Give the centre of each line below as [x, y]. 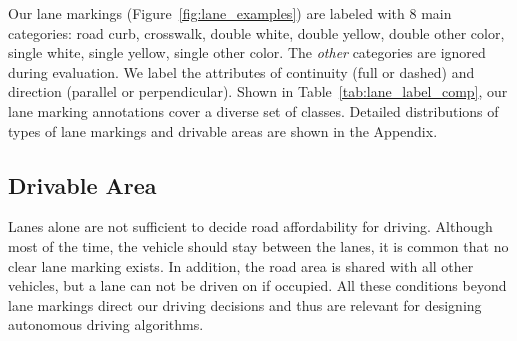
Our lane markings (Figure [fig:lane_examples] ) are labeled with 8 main [230, 13]
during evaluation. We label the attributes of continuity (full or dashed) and [241, 71]
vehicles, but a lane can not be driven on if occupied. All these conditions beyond [257, 285]
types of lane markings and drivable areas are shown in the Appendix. [223, 130]
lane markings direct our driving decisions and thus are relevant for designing [245, 304]
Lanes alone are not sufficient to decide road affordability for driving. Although [250, 226]
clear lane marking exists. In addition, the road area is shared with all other [241, 265]
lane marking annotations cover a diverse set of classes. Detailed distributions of [253, 110]
